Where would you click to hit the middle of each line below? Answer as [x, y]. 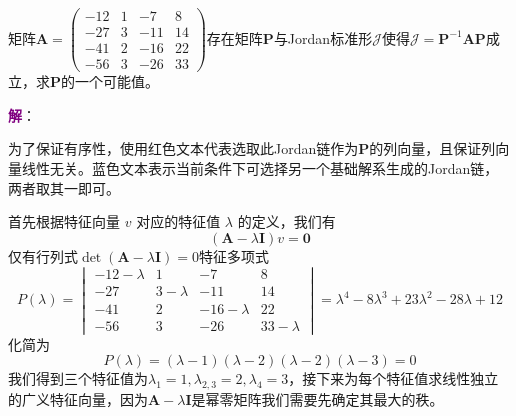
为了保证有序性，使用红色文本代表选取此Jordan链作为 [183, 148]
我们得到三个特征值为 [78, 378]
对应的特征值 [178, 221]
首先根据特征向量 [64, 221]
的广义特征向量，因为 [78, 399]
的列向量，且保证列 [432, 148]
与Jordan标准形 [323, 37]
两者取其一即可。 [64, 187]
